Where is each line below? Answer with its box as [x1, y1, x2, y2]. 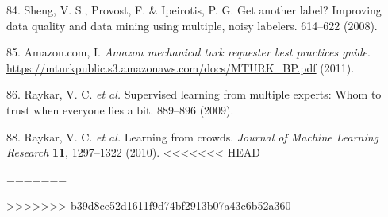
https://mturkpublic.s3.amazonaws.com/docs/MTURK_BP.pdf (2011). [6, 59, 355, 76]
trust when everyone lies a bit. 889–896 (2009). [6, 101, 234, 118]
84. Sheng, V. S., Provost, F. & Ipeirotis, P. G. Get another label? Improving [6, 2, 382, 17]
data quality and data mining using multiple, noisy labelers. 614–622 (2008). [6, 17, 378, 33]
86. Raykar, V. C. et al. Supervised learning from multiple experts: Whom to [6, 86, 382, 103]
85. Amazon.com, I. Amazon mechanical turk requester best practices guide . [6, 44, 371, 60]
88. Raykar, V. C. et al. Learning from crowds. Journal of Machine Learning [6, 128, 379, 145]
